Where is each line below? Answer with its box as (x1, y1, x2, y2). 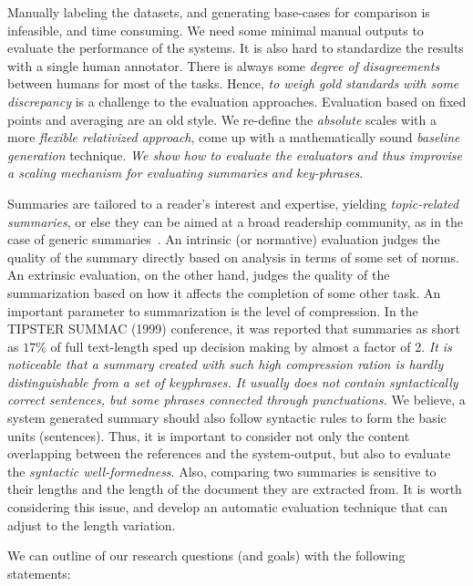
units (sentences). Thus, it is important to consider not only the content (7, 426, 410, 445)
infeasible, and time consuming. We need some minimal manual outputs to (7, 20, 424, 39)
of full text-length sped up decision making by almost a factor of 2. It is (50, 336, 452, 355)
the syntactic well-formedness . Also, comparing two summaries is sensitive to (7, 461, 437, 480)
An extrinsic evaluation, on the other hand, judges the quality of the (7, 265, 390, 284)
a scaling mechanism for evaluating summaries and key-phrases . (7, 163, 364, 182)
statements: (7, 563, 71, 582)
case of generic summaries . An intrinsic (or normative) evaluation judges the (7, 230, 440, 249)
